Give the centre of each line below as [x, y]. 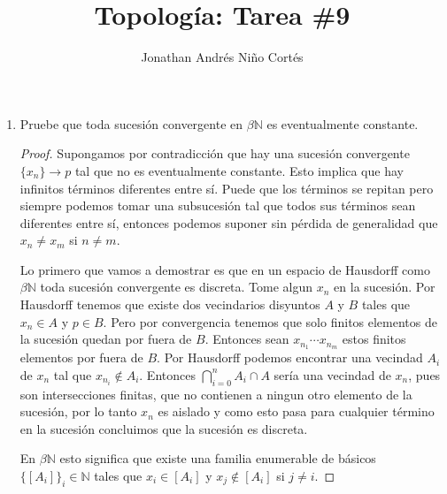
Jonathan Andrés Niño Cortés [222, 57]
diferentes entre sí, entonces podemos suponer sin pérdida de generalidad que [229, 222]
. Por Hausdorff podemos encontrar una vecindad [290, 357]
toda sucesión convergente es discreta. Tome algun [177, 287]
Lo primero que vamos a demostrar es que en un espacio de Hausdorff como [225, 269]
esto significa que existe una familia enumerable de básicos [218, 458]
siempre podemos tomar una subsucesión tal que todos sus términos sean [218, 205]
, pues [424, 374]
